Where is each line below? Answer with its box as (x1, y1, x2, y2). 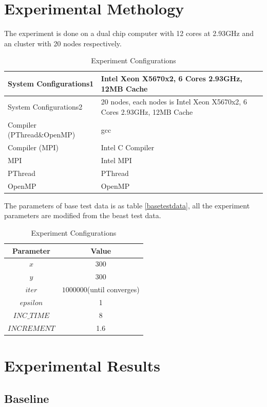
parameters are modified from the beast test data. (4, 210, 161, 221)
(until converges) (87, 284, 140, 295)
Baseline (4, 390, 49, 406)
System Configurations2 (8, 101, 83, 112)
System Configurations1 (8, 78, 94, 89)
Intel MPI (101, 155, 132, 166)
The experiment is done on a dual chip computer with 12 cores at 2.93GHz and (4, 28, 254, 39)
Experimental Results (4, 355, 160, 376)
